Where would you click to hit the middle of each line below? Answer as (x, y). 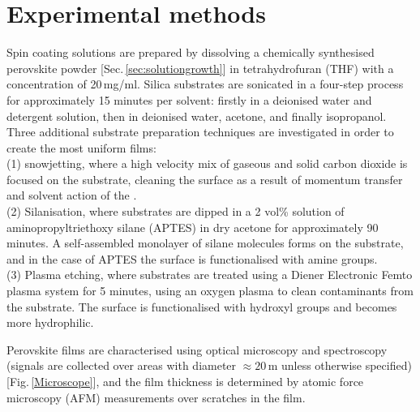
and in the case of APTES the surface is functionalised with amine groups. (192, 258)
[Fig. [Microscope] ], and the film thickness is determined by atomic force (185, 381)
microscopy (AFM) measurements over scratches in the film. (156, 397)
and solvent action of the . (72, 195)
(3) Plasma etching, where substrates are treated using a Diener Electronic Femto (210, 275)
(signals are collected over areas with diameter (122, 365)
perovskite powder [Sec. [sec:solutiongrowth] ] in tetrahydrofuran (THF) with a (200, 68)
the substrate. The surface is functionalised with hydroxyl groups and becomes (202, 306)
